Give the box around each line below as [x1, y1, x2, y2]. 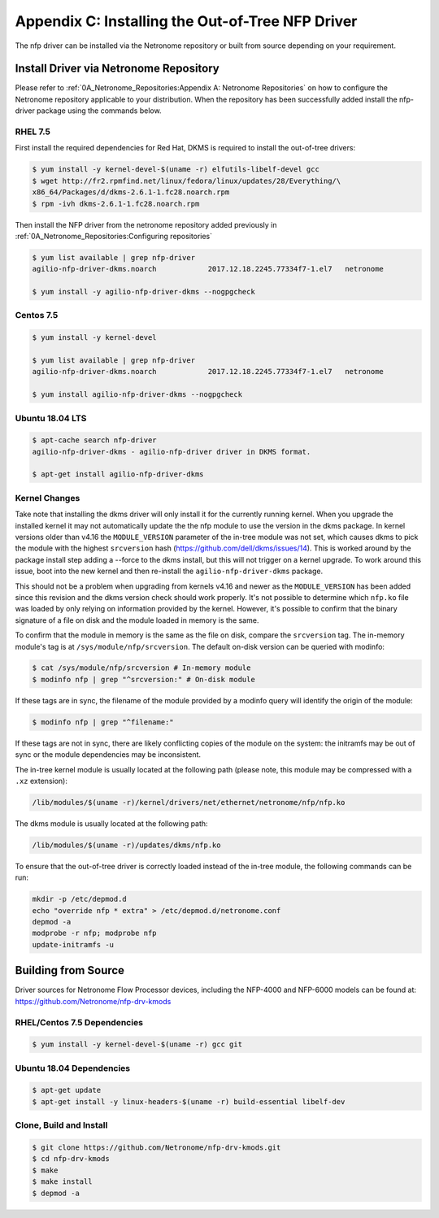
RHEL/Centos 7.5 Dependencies [15, 1016, 144, 1028]
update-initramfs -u [32, 940, 114, 949]
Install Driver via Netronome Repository [15, 62, 219, 76]
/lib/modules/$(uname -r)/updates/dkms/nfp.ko [32, 840, 221, 850]
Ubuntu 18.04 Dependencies [15, 1062, 131, 1073]
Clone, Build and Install [15, 1120, 108, 1131]
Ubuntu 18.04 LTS [15, 412, 87, 424]
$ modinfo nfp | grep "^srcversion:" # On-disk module [32, 675, 255, 684]
